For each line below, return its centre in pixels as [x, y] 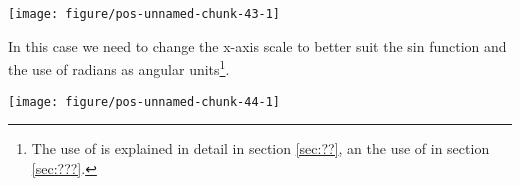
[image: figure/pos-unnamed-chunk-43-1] [144, 14]
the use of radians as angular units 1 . [119, 67]
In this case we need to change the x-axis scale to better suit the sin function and [257, 45]
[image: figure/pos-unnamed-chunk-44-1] [144, 101]
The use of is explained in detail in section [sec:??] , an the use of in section [260, 148]
